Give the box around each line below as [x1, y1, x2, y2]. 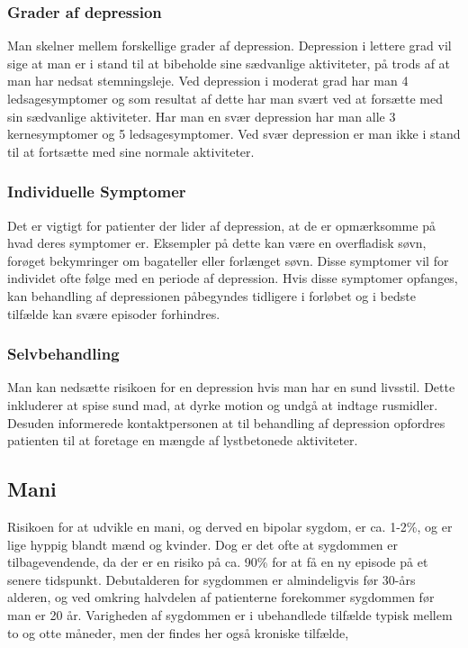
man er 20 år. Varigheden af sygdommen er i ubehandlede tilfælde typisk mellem [7, 605, 453, 624]
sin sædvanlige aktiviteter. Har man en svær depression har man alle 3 [7, 106, 396, 125]
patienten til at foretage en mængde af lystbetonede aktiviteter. [7, 431, 358, 450]
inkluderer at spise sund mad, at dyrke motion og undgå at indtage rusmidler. [7, 395, 438, 414]
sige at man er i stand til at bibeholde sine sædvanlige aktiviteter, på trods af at [7, 53, 451, 72]
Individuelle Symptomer [7, 180, 186, 203]
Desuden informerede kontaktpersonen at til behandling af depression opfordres [7, 413, 445, 432]
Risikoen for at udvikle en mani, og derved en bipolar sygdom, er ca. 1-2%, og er [7, 516, 453, 535]
